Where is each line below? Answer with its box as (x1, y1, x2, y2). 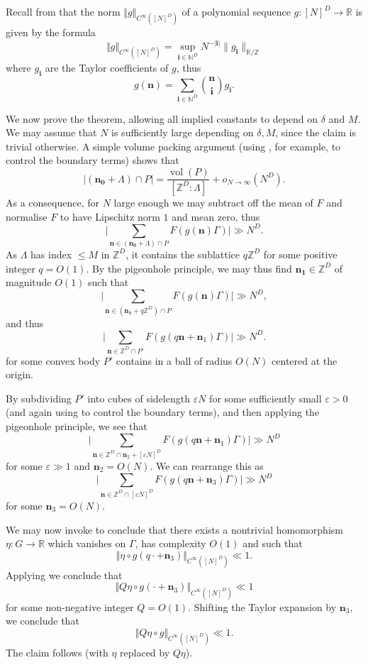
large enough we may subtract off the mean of (113, 194, 313, 209)
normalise (6, 209, 48, 224)
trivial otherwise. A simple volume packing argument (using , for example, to (6, 138, 341, 153)
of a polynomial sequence (182, 4, 291, 18)
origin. (6, 367, 33, 382)
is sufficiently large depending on (111, 125, 254, 140)
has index (30, 246, 72, 261)
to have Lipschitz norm (60, 209, 160, 224)
